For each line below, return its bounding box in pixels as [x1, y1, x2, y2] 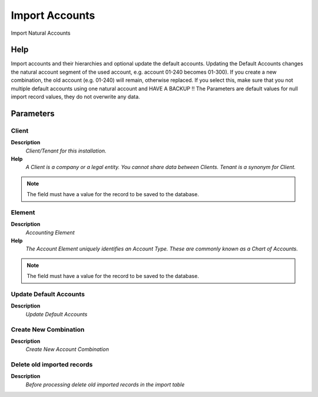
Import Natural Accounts [11, 29, 71, 37]
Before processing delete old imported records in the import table [25, 381, 185, 388]
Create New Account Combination [25, 346, 109, 353]
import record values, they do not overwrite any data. [11, 93, 141, 100]
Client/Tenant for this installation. [25, 147, 107, 154]
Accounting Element [25, 229, 75, 236]
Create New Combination [11, 325, 85, 333]
